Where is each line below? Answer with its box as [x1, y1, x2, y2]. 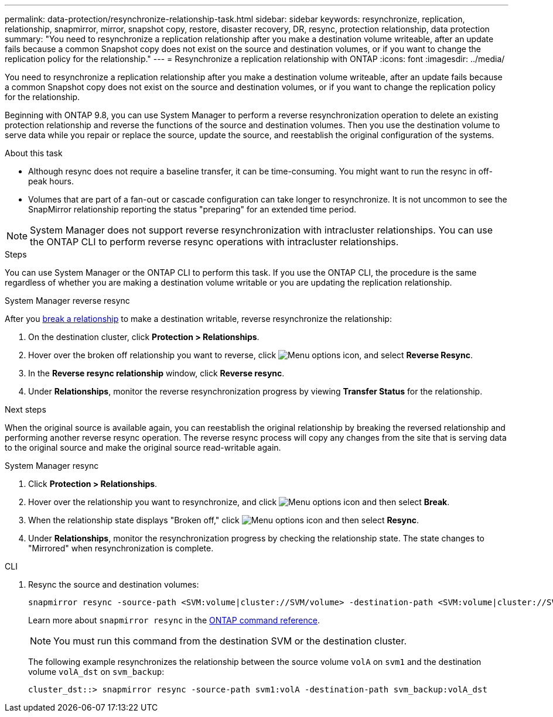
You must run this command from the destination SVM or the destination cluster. [53, 635, 407, 647]
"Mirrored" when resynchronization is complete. [28, 543, 214, 553]
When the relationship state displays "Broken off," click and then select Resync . [28, 515, 419, 525]
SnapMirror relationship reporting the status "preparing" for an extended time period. [28, 204, 357, 214]
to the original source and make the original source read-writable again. [5, 442, 281, 452]
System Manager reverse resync [5, 296, 130, 306]
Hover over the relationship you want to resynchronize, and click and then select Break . [28, 497, 450, 507]
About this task [5, 148, 63, 158]
